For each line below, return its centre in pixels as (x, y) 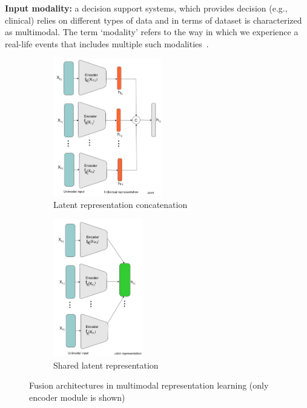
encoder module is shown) (77, 397)
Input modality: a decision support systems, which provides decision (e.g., (146, 8)
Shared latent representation (106, 365)
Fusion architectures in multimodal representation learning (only (149, 385)
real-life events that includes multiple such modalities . (107, 43)
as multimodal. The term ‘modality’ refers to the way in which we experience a (152, 32)
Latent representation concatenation (120, 204)
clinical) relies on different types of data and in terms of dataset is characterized (153, 20)
